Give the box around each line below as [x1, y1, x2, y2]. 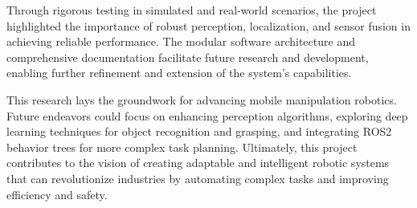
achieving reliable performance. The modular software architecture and [6, 33, 355, 50]
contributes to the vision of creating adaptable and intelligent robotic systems [6, 154, 390, 171]
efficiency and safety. [6, 186, 108, 202]
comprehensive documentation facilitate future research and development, [6, 48, 369, 65]
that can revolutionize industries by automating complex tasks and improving [6, 169, 389, 186]
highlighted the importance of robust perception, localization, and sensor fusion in [6, 17, 411, 34]
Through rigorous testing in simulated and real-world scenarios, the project [6, 2, 377, 18]
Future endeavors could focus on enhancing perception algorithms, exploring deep [6, 107, 408, 124]
